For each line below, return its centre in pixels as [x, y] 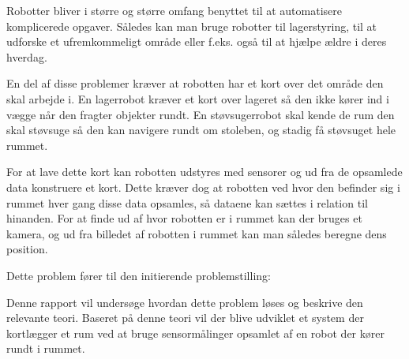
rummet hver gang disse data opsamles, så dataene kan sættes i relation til [187, 202]
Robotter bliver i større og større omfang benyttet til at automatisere [174, 10]
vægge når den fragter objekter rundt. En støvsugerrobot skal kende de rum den [201, 114]
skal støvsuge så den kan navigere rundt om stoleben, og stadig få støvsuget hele [201, 130]
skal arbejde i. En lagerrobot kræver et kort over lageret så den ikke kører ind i [198, 98]
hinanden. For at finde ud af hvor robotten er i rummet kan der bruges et [184, 218]
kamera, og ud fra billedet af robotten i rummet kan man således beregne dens [197, 233]
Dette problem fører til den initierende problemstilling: [139, 275]
